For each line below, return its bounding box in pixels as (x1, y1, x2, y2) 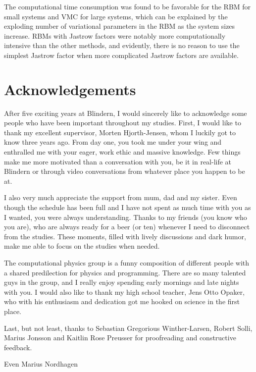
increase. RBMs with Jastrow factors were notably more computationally (4, 30, 226, 41)
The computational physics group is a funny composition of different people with (4, 258, 250, 267)
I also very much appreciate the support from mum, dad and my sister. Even (4, 192, 237, 203)
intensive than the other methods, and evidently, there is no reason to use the (4, 40, 240, 51)
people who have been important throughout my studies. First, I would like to (4, 117, 241, 128)
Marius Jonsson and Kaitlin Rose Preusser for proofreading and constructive (4, 332, 236, 343)
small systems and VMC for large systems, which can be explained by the (4, 11, 228, 21)
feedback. (4, 342, 32, 352)
